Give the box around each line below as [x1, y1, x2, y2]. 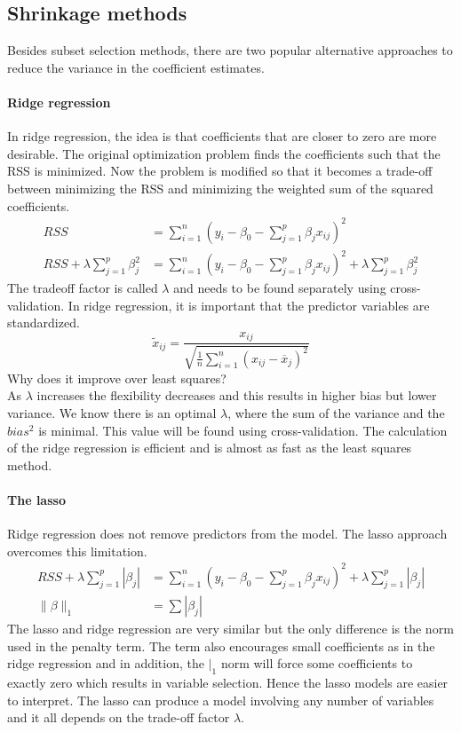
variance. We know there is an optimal [7, 404, 217, 422]
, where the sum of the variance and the [227, 404, 445, 422]
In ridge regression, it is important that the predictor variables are [68, 295, 430, 314]
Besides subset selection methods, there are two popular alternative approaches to [7, 41, 453, 59]
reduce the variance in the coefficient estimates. [7, 58, 265, 76]
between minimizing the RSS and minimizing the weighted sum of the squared [7, 178, 433, 197]
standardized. [7, 313, 80, 332]
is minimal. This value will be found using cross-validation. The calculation [38, 421, 448, 439]
